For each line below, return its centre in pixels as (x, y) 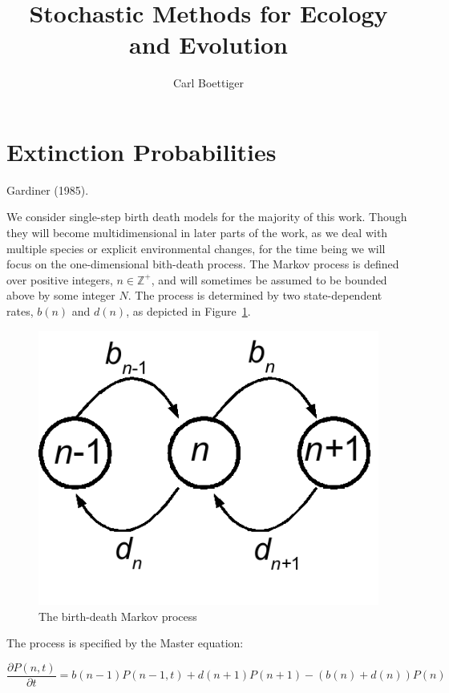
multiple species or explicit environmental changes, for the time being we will (196, 248)
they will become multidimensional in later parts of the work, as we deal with (197, 233)
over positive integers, (60, 279)
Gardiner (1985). (48, 189)
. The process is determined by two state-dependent (255, 295)
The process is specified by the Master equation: (125, 643)
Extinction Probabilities (142, 151)
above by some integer (61, 295)
